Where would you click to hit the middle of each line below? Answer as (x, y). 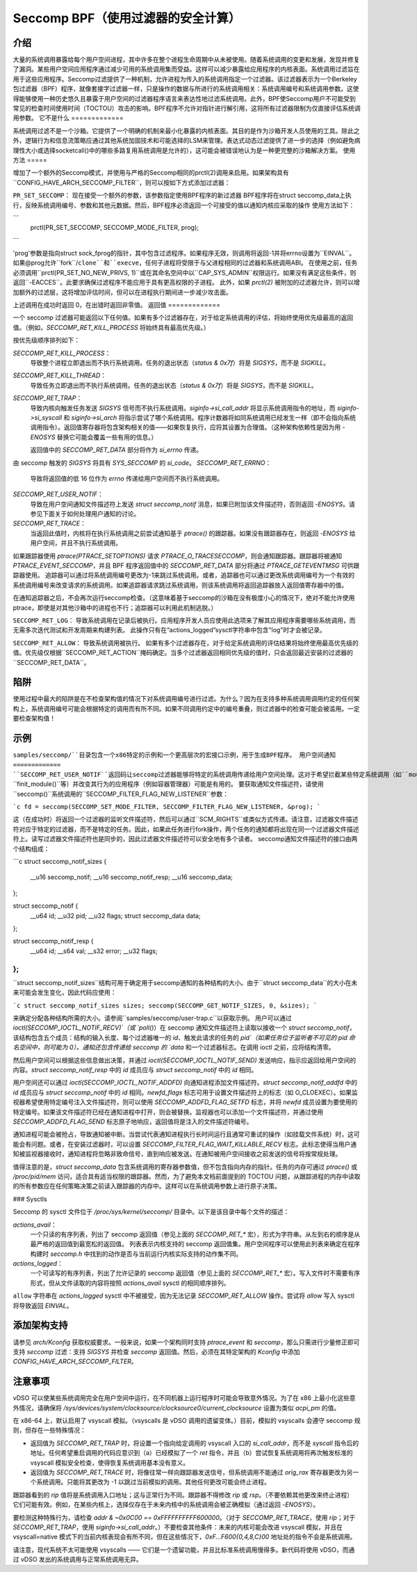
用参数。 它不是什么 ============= (68, 118)
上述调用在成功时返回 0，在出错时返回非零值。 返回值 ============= (117, 305)
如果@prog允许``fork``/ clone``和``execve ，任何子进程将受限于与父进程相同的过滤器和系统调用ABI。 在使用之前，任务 (185, 263)
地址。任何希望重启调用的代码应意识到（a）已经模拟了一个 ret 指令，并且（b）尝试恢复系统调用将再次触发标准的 (192, 1453)
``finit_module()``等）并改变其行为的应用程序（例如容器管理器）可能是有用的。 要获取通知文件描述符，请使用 (168, 784)
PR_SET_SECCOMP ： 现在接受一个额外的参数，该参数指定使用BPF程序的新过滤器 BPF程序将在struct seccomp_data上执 (182, 196)
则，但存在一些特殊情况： (49, 1430)
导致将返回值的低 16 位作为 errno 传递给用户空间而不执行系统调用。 (127, 478)
